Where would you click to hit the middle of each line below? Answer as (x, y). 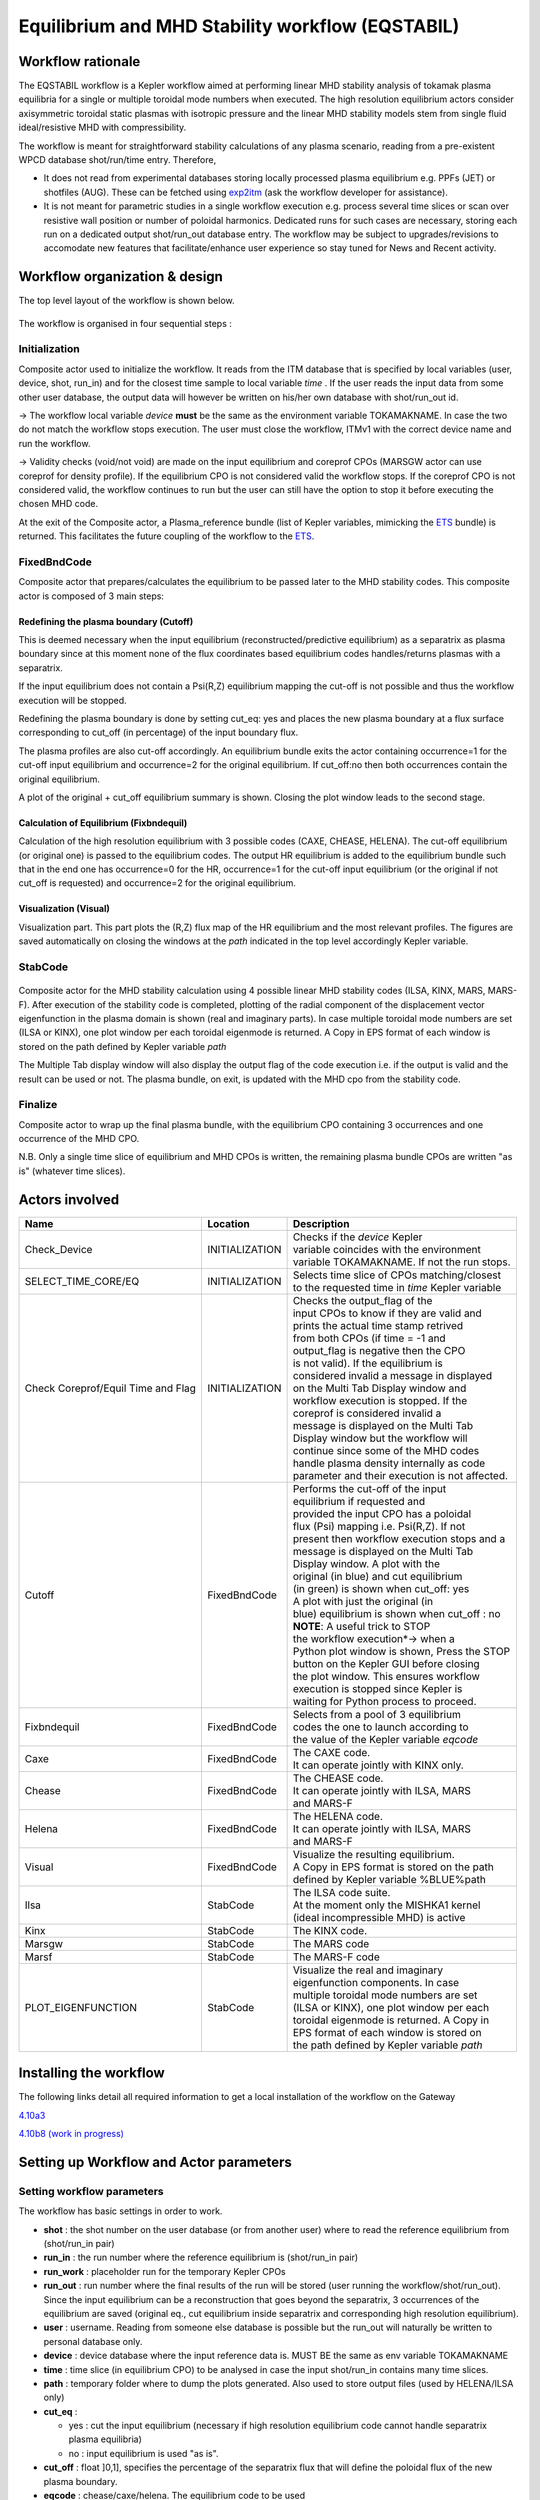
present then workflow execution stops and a (399, 1538)
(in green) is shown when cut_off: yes (381, 1588)
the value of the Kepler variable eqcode (385, 1739)
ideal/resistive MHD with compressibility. (102, 127)
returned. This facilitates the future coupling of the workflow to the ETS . (166, 536)
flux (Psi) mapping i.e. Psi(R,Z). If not (379, 1526)
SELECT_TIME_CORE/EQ (82, 1281)
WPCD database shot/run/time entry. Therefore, (117, 160)
